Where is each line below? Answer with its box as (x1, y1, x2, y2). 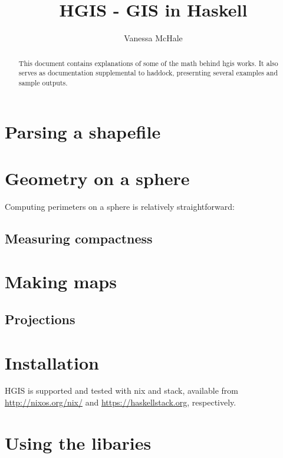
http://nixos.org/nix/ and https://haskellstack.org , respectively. (5, 396, 236, 408)
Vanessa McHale (124, 32, 183, 44)
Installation (5, 350, 99, 374)
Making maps (5, 269, 117, 294)
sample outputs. (18, 77, 68, 87)
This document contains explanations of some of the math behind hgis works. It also (18, 58, 278, 68)
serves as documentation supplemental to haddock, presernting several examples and (18, 68, 278, 78)
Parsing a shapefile (5, 120, 161, 144)
